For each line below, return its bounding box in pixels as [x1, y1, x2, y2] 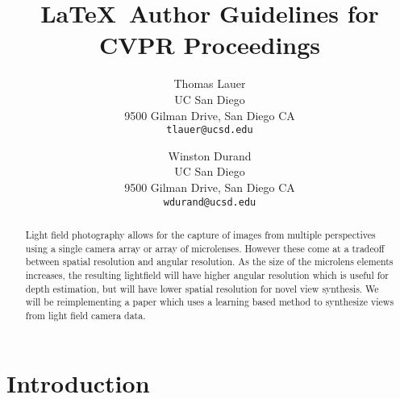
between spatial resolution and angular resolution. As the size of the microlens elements [25, 255, 394, 268]
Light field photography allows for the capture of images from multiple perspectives [25, 227, 376, 241]
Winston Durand [168, 147, 252, 164]
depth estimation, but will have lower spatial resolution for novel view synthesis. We [25, 281, 379, 295]
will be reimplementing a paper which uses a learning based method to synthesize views [25, 295, 394, 309]
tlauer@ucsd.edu [166, 124, 253, 136]
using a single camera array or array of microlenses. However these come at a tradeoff [25, 241, 385, 255]
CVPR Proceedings [98, 28, 321, 61]
